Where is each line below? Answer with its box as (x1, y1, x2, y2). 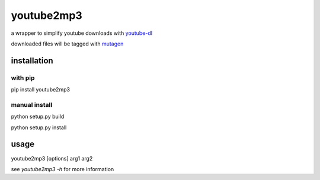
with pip (11, 74, 35, 82)
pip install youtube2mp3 (11, 86, 71, 93)
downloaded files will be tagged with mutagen (11, 40, 124, 47)
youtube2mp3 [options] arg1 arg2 (11, 155, 93, 162)
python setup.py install (11, 124, 67, 131)
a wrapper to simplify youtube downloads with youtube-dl (11, 30, 152, 37)
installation (11, 55, 53, 66)
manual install (11, 100, 53, 109)
